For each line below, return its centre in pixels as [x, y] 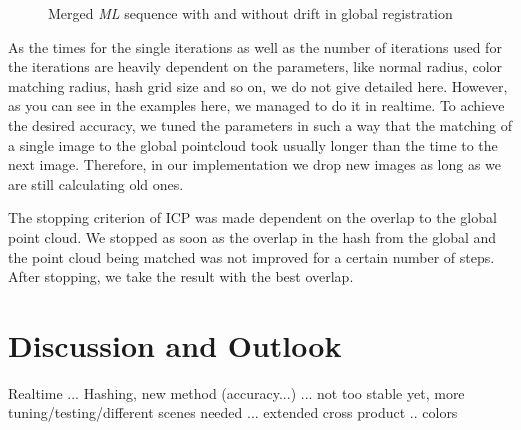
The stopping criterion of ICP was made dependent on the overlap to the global [252, 217]
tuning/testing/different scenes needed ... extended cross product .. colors [233, 412]
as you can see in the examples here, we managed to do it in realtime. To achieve [256, 105]
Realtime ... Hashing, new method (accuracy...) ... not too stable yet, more [236, 392]
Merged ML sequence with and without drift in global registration [250, 13]
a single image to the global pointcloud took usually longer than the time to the [253, 144]
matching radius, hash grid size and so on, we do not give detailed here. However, [258, 85]
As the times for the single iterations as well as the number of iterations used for [255, 46]
